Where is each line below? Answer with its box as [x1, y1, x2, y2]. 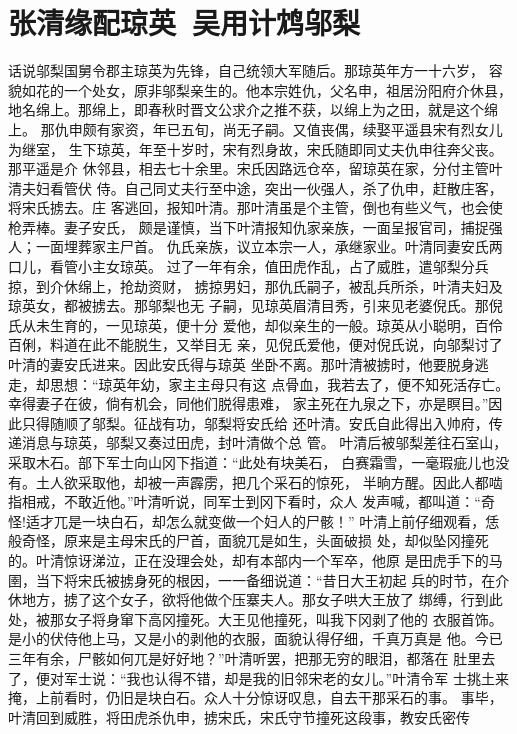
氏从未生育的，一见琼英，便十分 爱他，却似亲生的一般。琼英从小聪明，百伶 [8, 314, 503, 335]
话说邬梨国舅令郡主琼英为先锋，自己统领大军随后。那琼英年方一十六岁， [8, 60, 484, 81]
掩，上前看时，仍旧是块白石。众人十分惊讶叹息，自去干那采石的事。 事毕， [8, 687, 503, 708]
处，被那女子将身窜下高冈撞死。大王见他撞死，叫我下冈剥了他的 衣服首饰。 [8, 608, 503, 629]
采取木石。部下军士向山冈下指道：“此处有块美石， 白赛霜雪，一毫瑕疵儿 [8, 452, 482, 472]
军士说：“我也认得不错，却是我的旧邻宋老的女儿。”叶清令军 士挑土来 [63, 667, 509, 688]
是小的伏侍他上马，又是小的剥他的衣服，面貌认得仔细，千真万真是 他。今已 [8, 628, 503, 649]
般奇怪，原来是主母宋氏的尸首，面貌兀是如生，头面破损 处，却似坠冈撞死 [8, 530, 489, 551]
